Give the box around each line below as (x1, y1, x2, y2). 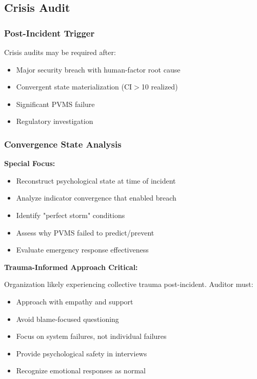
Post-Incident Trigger (4, 26, 95, 39)
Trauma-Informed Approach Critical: (4, 261, 138, 272)
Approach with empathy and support (16, 296, 133, 306)
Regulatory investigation (16, 116, 93, 127)
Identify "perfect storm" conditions (16, 209, 125, 220)
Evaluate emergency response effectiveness (16, 244, 149, 255)
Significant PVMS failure (16, 98, 95, 109)
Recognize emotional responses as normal (16, 365, 146, 376)
